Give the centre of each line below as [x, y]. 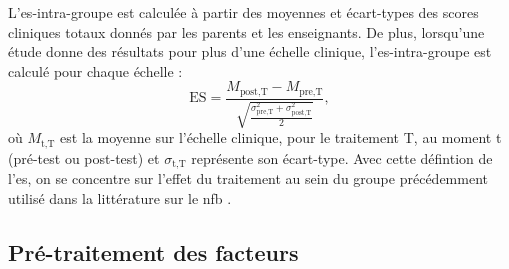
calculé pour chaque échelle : [95, 70]
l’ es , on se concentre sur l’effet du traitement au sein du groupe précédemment [248, 178]
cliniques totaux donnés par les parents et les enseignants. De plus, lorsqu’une [246, 31]
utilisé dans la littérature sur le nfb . [120, 197]
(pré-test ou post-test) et [84, 157]
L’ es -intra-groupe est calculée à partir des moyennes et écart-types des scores [243, 12]
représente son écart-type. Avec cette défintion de [342, 157]
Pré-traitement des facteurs [153, 251]
